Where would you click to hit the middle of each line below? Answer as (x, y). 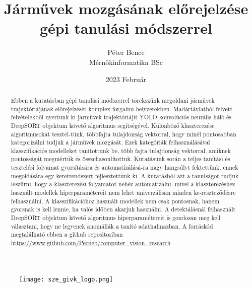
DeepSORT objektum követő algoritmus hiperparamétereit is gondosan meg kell (116, 218)
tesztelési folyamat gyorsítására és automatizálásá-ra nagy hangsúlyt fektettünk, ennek (124, 167)
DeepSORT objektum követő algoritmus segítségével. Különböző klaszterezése (113, 125)
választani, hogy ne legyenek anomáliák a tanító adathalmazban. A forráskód (112, 226)
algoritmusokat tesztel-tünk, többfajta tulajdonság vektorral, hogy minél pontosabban (123, 134)
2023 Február (126, 79)
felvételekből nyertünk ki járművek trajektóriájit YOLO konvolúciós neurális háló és (121, 117)
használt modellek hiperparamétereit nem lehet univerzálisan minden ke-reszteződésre (123, 193)
